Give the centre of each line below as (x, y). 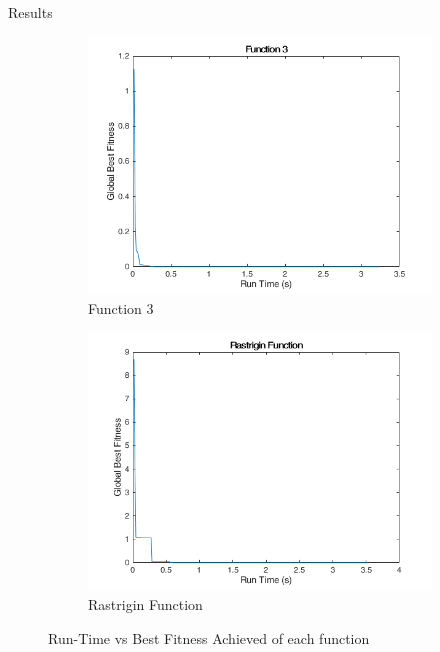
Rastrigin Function (145, 604)
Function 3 (121, 308)
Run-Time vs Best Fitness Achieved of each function (209, 637)
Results (30, 12)
